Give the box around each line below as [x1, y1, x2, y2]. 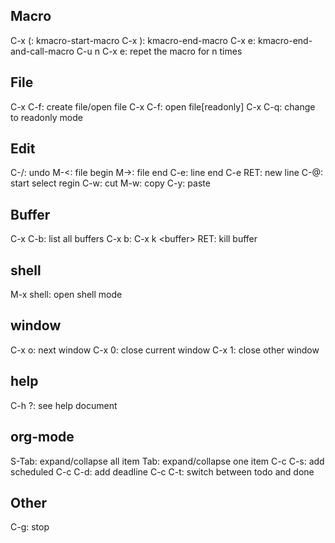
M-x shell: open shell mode [10, 289, 123, 301]
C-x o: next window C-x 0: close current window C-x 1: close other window [10, 344, 320, 356]
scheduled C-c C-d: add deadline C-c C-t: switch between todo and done [10, 465, 315, 478]
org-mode [10, 429, 75, 446]
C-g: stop [10, 521, 50, 533]
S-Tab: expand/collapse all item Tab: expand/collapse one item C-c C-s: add [10, 455, 325, 467]
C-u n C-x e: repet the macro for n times [76, 45, 243, 57]
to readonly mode [10, 111, 83, 123]
